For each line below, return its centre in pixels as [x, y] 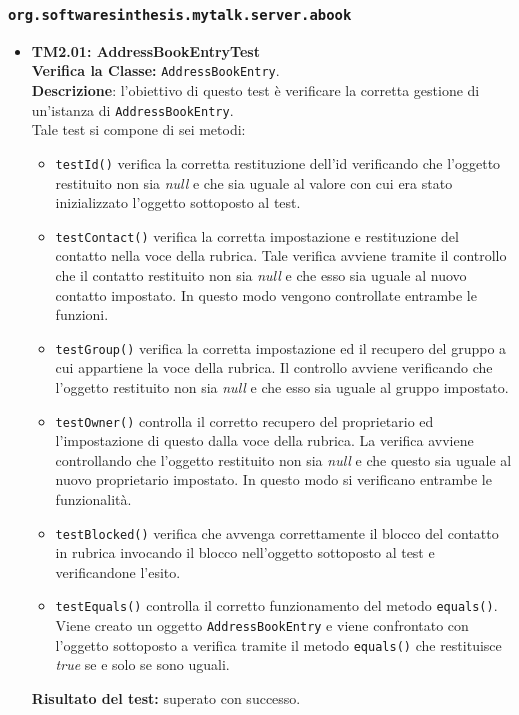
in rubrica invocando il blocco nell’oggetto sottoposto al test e [245, 552]
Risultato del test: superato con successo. [166, 698]
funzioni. [82, 314]
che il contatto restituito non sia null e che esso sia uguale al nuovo [261, 274]
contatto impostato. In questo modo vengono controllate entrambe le [266, 294]
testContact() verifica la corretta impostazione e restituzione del [257, 235]
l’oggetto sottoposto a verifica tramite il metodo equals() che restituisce [278, 644]
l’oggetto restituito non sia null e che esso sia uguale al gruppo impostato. [282, 387]
